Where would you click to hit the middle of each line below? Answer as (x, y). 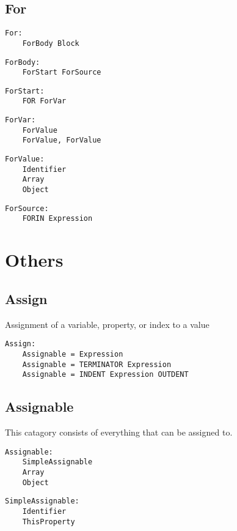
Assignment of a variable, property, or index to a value (107, 324)
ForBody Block (51, 43)
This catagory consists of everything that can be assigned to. (119, 432)
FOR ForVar (44, 101)
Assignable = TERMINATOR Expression (97, 364)
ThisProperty (49, 522)
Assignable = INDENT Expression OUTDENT (105, 375)
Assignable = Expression (73, 354)
